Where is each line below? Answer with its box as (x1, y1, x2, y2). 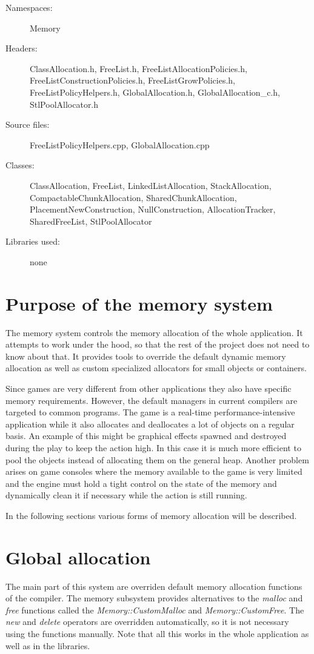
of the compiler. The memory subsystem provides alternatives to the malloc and (5, 592, 303, 604)
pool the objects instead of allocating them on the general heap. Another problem (5, 453, 309, 466)
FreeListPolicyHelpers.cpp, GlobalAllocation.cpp (30, 138, 210, 151)
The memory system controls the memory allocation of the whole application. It (5, 326, 303, 339)
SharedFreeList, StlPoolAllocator (30, 214, 152, 227)
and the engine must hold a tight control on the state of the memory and (5, 477, 277, 489)
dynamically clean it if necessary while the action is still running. (5, 489, 247, 501)
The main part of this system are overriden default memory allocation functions (5, 580, 302, 592)
